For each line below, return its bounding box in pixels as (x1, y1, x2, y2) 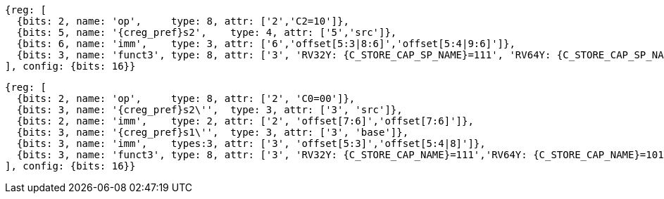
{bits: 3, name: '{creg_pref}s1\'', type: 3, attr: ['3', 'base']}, (16, 127, 409, 138)
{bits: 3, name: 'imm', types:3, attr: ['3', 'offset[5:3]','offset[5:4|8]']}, (16, 138, 486, 149)
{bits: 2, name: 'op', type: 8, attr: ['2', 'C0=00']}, (16, 93, 356, 104)
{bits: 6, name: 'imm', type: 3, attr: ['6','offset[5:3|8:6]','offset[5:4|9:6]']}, (16, 38, 515, 49)
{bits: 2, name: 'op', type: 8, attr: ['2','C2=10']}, (16, 15, 349, 27)
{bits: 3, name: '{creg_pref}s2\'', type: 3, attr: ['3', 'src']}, (16, 104, 403, 115)
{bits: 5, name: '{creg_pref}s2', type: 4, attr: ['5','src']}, (16, 27, 397, 38)
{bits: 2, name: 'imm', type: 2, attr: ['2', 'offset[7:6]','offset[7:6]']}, (16, 115, 474, 127)
